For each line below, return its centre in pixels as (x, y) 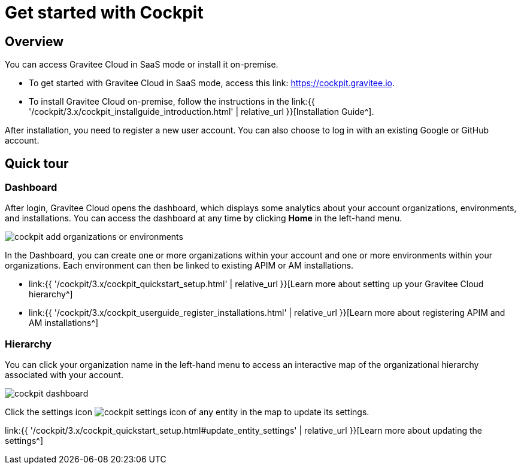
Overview (34, 41)
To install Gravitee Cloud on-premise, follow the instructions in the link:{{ (172, 102)
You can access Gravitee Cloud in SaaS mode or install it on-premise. (142, 65)
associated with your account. (64, 375)
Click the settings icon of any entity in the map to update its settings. (187, 412)
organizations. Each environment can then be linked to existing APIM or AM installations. (179, 266)
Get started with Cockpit (104, 13)
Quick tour (37, 163)
